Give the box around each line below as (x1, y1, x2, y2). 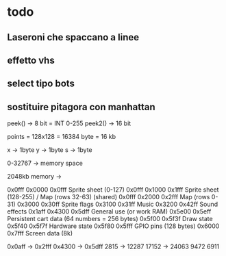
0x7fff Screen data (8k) (7, 229, 73, 238)
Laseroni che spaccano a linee (7, 31, 139, 43)
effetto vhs (7, 54, 55, 66)
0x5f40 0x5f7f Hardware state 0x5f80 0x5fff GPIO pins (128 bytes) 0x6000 (7, 222, 220, 230)
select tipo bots (7, 78, 75, 90)
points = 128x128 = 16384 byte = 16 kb (7, 133, 116, 141)
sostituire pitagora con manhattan (7, 101, 155, 113)
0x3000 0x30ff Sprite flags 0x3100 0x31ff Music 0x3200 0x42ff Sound (16, 200, 218, 209)
